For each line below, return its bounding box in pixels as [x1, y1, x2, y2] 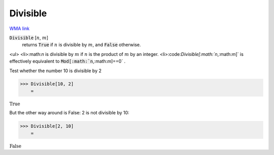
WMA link [9, 25, 30, 32]
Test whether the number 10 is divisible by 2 [9, 68, 101, 74]
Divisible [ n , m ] [9, 35, 48, 41]
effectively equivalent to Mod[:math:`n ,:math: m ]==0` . [9, 58, 126, 65]
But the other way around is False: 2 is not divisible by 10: [9, 110, 129, 116]
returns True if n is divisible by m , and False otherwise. [22, 42, 142, 48]
